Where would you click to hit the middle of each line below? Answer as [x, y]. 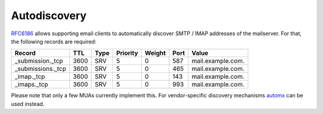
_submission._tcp [39, 61]
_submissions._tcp [40, 69]
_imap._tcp [30, 76]
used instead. [28, 104]
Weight [155, 53]
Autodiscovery [49, 16]
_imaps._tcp [31, 85]
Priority [127, 53]
